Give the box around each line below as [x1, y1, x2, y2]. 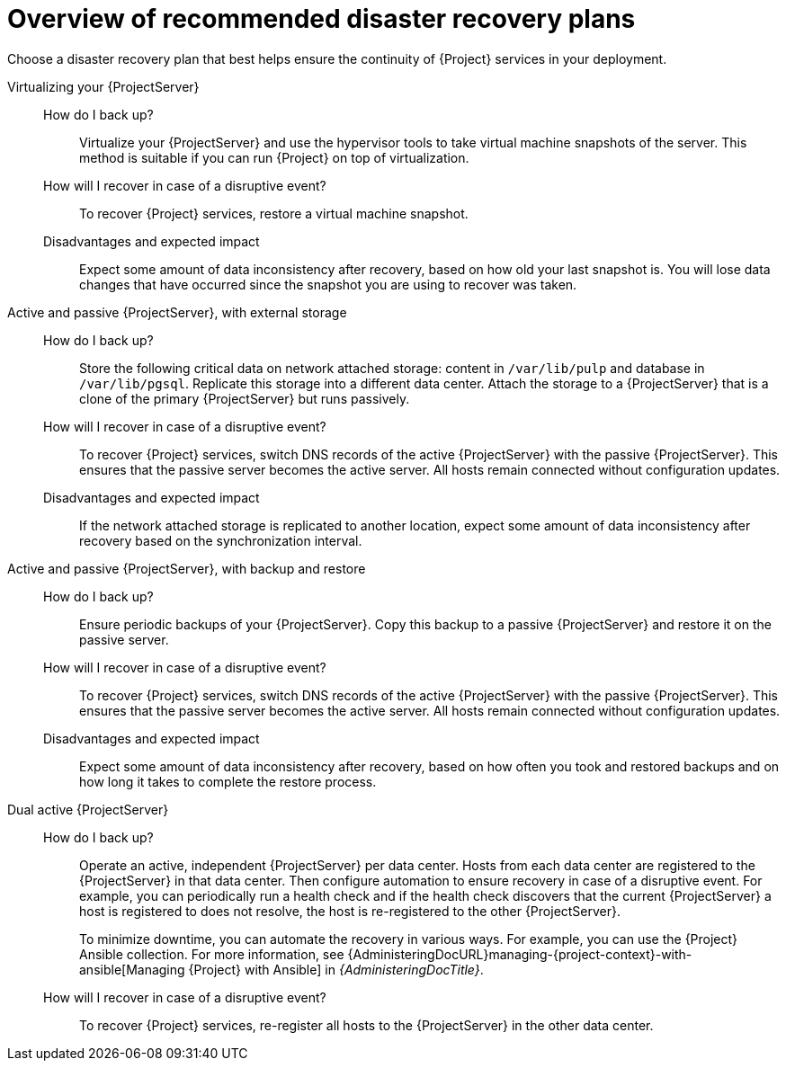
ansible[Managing [79, 961, 185, 977]
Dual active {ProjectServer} [7, 801, 169, 817]
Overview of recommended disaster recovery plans [7, 4, 636, 34]
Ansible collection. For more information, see [79, 946, 344, 962]
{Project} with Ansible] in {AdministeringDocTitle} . [188, 961, 484, 977]
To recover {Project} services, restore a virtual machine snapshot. [79, 205, 469, 221]
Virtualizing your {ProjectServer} [7, 78, 200, 94]
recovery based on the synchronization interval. [79, 532, 362, 548]
